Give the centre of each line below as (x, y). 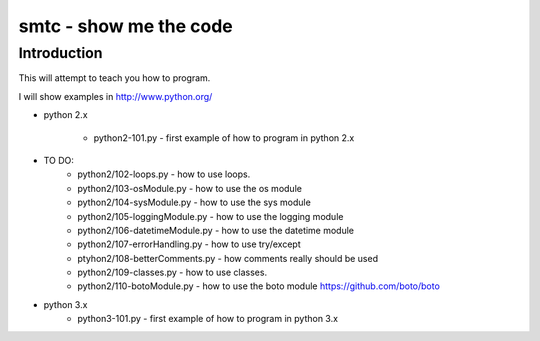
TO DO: (59, 160)
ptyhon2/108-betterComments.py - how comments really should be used (228, 258)
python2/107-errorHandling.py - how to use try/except (189, 244)
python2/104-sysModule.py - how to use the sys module (194, 202)
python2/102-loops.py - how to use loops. (164, 174)
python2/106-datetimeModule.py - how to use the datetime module (216, 230)
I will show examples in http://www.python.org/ (115, 96)
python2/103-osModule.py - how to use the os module (189, 188)
